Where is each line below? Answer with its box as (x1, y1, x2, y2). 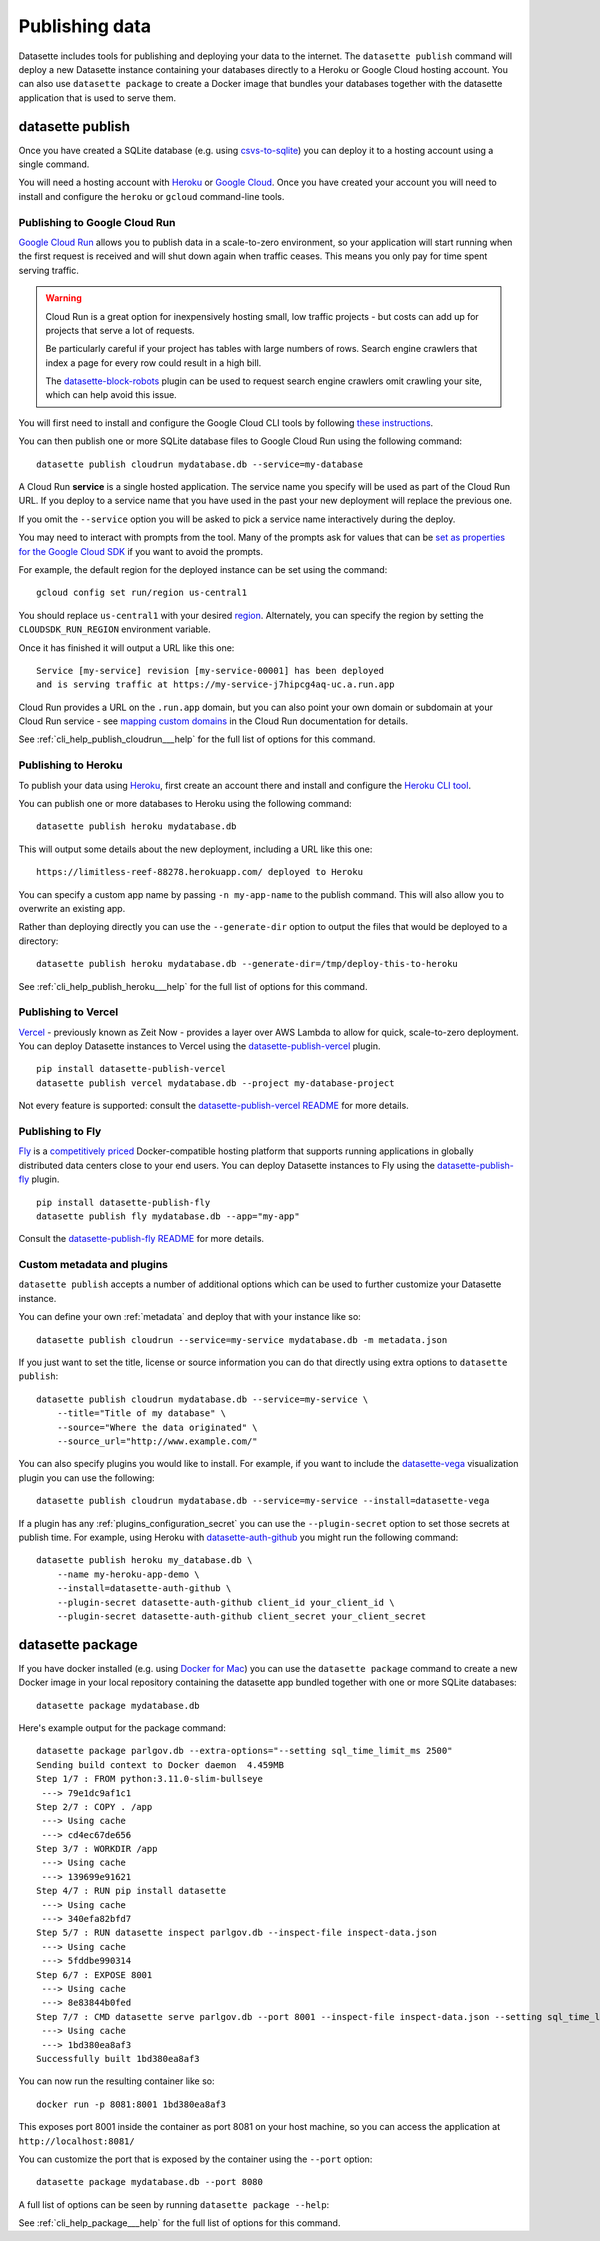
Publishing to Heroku (18, 758, 123, 772)
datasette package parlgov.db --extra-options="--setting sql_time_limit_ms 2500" (36, 1745, 453, 1757)
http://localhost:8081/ (18, 2135, 135, 2147)
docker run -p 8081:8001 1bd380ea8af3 (36, 2098, 227, 2110)
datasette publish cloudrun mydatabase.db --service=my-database (36, 458, 364, 470)
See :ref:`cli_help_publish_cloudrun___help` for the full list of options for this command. (18, 733, 376, 745)
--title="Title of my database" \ (56, 1408, 227, 1419)
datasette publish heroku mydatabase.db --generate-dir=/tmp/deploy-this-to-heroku (36, 958, 459, 970)
